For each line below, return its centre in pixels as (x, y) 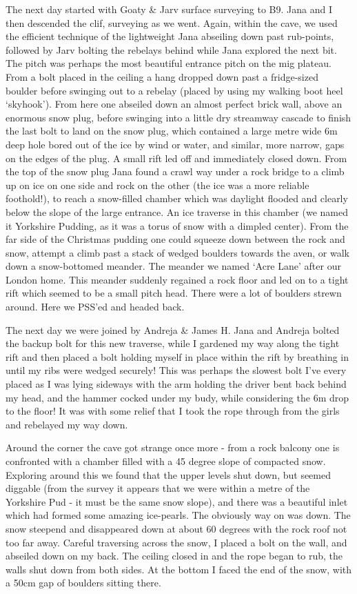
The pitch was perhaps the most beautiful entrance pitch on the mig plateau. (169, 63)
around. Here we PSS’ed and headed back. (95, 307)
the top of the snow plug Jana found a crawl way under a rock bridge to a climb (175, 171)
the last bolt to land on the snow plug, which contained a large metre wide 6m (172, 131)
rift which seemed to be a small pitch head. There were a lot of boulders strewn (174, 293)
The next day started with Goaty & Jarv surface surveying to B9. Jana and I (169, 9)
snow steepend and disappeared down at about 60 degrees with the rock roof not (176, 528)
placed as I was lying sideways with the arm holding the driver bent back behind (176, 384)
